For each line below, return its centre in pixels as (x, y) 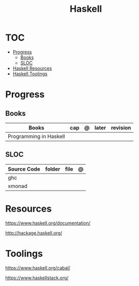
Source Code (24, 169)
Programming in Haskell (37, 136)
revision (121, 128)
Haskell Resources (32, 68)
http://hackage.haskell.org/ (34, 233)
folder (53, 169)
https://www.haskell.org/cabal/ (38, 268)
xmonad (18, 186)
